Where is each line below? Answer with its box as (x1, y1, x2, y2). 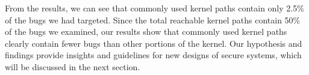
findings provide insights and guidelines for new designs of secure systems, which (5, 49, 302, 61)
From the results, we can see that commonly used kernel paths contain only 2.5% (5, 2, 304, 14)
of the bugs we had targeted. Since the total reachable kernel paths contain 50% (5, 13, 301, 26)
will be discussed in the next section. (5, 60, 140, 73)
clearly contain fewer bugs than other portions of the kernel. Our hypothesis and (5, 37, 302, 49)
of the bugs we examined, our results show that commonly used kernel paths (5, 25, 287, 38)
